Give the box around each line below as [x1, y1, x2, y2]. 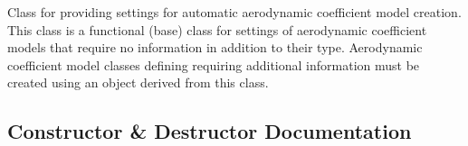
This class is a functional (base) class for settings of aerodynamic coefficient [7, 20, 427, 39]
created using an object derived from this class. [7, 73, 269, 92]
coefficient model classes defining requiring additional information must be [7, 55, 420, 74]
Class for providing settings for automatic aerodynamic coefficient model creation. [7, 3, 462, 21]
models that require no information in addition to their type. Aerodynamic [7, 38, 423, 57]
